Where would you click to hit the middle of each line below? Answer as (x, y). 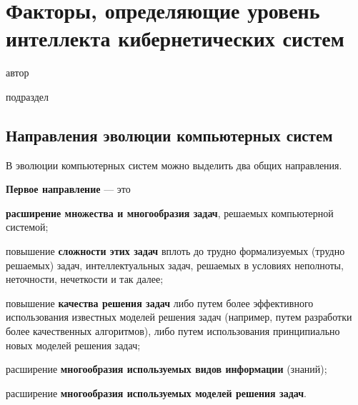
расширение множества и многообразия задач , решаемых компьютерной (170, 212)
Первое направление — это (68, 189)
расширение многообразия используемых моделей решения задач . (156, 392)
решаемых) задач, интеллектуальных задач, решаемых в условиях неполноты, (175, 265)
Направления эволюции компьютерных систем (169, 135)
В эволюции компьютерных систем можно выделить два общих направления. (174, 165)
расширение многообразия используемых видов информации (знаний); (166, 369)
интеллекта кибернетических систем (175, 38)
